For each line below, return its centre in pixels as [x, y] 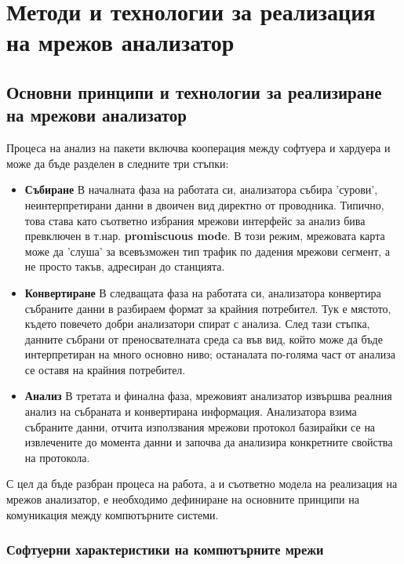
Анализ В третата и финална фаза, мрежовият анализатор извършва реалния [208, 396]
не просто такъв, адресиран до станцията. [125, 266]
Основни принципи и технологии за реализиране [194, 91]
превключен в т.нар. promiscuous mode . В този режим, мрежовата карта [205, 236]
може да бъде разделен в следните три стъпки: [118, 163]
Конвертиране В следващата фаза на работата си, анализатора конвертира [203, 292]
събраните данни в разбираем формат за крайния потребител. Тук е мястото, [208, 308]
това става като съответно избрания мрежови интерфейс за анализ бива [195, 220]
